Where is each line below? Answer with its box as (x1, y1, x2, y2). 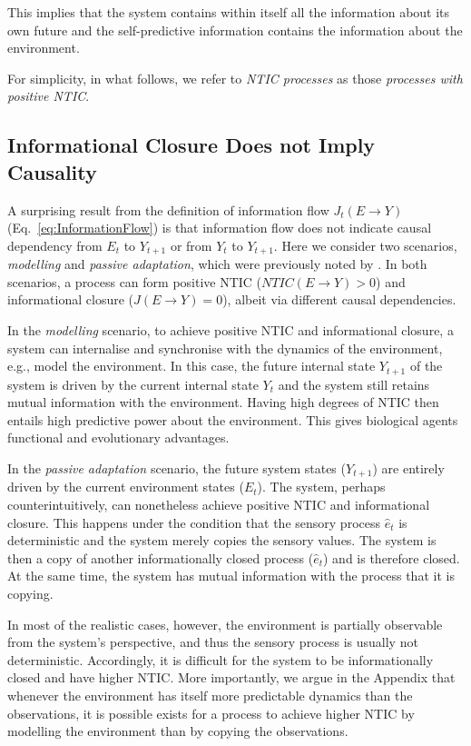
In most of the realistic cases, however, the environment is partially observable (7, 614, 443, 633)
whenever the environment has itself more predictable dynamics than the (7, 685, 413, 704)
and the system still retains (278, 374, 430, 393)
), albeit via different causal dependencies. (222, 290, 456, 309)
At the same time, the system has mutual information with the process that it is (7, 566, 455, 585)
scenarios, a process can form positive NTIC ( (7, 272, 262, 291)
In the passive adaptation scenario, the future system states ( (7, 459, 346, 477)
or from (170, 235, 212, 254)
